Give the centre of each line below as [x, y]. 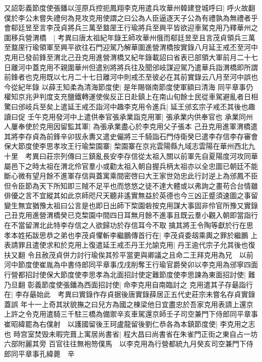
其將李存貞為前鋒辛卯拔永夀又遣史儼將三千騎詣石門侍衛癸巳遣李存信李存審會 [131, 136]
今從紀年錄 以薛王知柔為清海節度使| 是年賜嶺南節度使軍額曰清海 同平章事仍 [128, 86]
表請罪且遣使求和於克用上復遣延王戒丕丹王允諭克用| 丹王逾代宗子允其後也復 [130, 245]
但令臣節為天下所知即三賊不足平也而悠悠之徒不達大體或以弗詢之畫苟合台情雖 [131, 185]
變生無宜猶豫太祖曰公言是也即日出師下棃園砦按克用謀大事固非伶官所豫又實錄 [131, 205]
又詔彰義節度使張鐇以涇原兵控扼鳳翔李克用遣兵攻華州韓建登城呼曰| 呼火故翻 [130, 8]
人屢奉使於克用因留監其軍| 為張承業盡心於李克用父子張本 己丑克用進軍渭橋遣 [131, 126]
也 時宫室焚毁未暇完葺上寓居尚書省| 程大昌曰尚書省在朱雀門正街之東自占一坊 [131, 334]
